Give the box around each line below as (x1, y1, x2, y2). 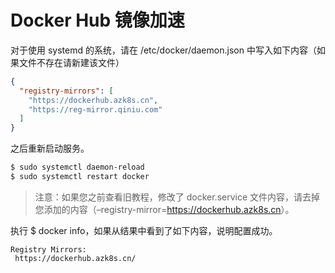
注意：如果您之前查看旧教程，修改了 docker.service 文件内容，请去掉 (34, 191, 321, 203)
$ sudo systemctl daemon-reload (10, 162, 145, 173)
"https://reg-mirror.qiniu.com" (28, 104, 163, 115)
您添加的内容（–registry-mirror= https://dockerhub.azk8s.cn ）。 (34, 203, 295, 215)
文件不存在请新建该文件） (18, 56, 125, 68)
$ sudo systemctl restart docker (10, 172, 150, 182)
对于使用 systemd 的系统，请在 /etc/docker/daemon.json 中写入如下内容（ (10, 44, 317, 56)
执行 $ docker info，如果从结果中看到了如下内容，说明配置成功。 (10, 224, 278, 236)
